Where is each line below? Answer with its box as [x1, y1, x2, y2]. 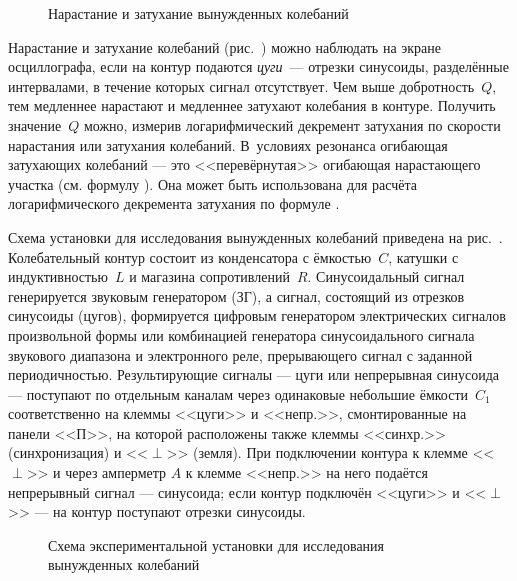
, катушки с [388, 246, 459, 267]
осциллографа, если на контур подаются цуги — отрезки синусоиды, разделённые [8, 56, 509, 77]
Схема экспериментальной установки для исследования [48, 534, 385, 555]
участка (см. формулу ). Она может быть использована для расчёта [8, 173, 418, 194]
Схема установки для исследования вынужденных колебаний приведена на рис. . [8, 226, 503, 247]
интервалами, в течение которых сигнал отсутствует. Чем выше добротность [8, 75, 475, 96]
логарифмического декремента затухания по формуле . [8, 193, 340, 214]
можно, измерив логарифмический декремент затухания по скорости [83, 114, 501, 135]
